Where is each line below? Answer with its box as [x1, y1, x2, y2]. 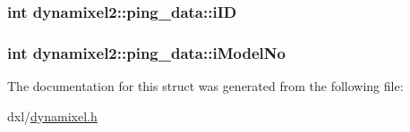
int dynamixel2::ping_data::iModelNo [7, 41, 286, 63]
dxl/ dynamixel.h [7, 106, 98, 125]
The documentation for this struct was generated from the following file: [7, 77, 404, 95]
